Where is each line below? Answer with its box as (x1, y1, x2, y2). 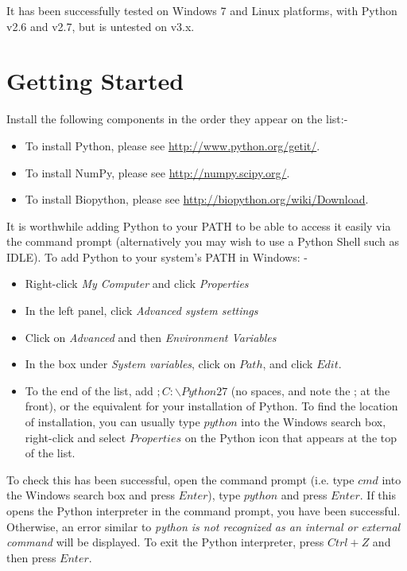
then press (6, 549, 56, 565)
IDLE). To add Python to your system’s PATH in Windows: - (6, 248, 308, 265)
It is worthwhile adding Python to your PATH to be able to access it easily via (6, 217, 391, 234)
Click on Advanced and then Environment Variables (25, 328, 277, 345)
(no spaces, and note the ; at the (231, 382, 390, 398)
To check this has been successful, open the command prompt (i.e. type (6, 471, 355, 487)
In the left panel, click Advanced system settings (25, 302, 258, 319)
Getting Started (6, 64, 184, 97)
